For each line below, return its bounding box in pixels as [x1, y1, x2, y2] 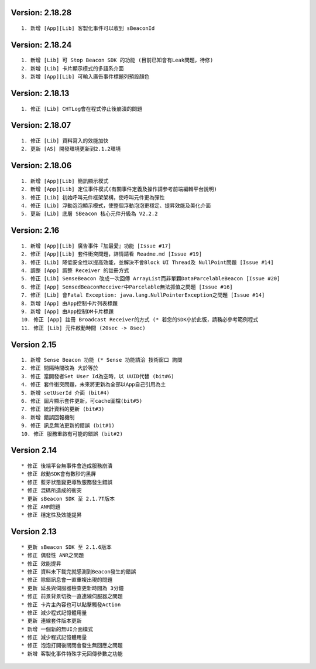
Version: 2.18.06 [11, 161, 72, 171]
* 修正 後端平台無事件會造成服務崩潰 [21, 463, 113, 469]
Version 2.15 [11, 339, 57, 349]
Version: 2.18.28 [11, 8, 72, 18]
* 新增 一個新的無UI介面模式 [21, 626, 94, 633]
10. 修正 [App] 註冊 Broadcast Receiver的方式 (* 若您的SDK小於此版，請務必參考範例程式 [21, 317, 259, 323]
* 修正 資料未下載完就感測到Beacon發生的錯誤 [21, 568, 136, 575]
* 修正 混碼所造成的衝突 [21, 487, 82, 494]
